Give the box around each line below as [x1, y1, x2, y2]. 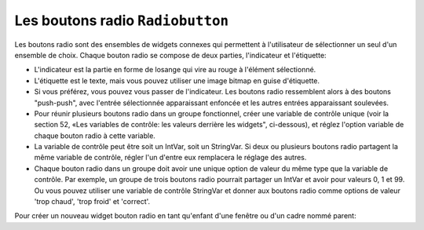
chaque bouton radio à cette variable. [34, 130, 156, 141]
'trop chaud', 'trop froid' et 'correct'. [34, 197, 151, 206]
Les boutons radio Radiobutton [14, 12, 229, 29]
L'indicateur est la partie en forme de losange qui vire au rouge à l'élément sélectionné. [34, 65, 316, 75]
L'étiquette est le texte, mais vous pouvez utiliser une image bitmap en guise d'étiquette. [34, 75, 320, 86]
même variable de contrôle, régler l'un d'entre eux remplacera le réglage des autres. [34, 153, 307, 162]
